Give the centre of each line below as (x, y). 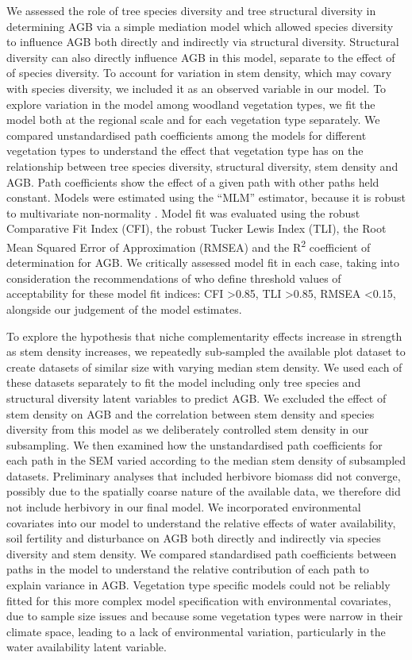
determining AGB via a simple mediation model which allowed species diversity (200, 26)
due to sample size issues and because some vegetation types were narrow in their (205, 616)
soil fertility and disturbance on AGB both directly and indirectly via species (194, 538)
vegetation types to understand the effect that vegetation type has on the (185, 151)
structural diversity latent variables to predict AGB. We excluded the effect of (196, 398)
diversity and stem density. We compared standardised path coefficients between (202, 553)
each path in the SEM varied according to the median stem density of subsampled (206, 460)
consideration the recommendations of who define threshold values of (174, 278)
